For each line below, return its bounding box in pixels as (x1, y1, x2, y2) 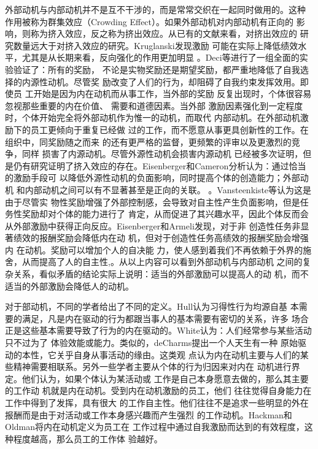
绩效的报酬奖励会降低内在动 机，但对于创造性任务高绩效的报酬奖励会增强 (13, 231, 309, 244)
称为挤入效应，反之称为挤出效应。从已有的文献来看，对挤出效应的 (30, 27, 297, 40)
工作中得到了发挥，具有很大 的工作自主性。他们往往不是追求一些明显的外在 (5, 396, 309, 409)
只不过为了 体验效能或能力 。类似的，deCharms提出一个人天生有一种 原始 (5, 336, 298, 349)
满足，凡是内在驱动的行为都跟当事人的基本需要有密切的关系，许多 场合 (21, 312, 309, 324)
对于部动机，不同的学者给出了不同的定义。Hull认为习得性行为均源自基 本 (5, 300, 299, 313)
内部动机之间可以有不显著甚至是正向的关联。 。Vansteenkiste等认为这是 (25, 183, 312, 196)
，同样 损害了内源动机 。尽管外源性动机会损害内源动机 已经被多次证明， (14, 147, 303, 160)
